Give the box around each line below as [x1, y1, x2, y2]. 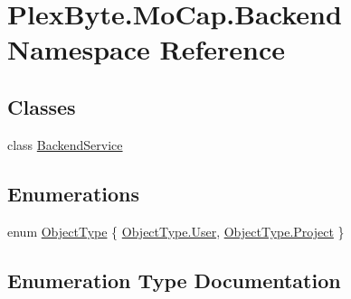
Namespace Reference [7, 31, 285, 68]
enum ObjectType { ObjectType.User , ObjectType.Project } [7, 221, 345, 240]
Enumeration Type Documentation [7, 266, 341, 294]
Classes [7, 92, 76, 120]
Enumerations [7, 179, 140, 207]
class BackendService [7, 135, 123, 154]
